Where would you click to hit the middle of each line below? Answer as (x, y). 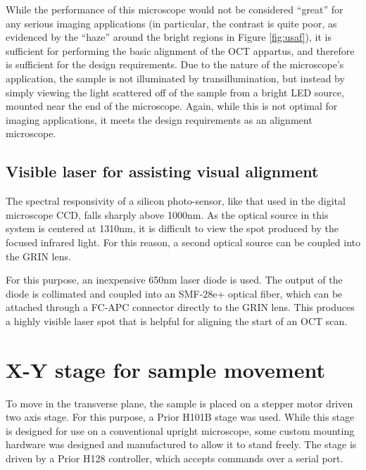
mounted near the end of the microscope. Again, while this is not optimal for (172, 106)
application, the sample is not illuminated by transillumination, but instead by (175, 78)
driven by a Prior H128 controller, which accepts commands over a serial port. (175, 458)
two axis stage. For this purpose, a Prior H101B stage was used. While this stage (180, 417)
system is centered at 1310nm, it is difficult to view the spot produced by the (172, 228)
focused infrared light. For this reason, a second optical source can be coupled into (183, 242)
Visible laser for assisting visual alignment (162, 171)
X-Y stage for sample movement (165, 369)
